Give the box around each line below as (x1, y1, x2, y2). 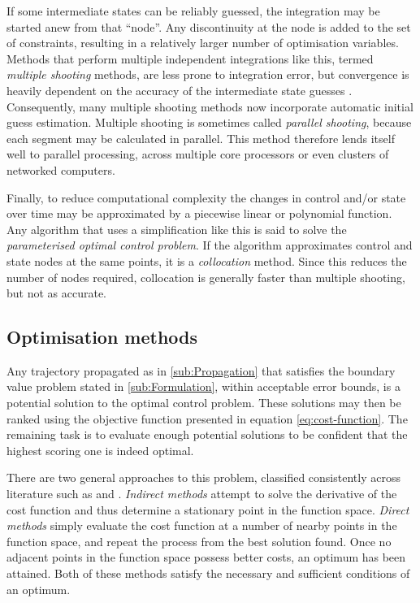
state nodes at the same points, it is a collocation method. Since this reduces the (6, 252, 407, 269)
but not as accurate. (6, 284, 107, 301)
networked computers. (6, 161, 115, 178)
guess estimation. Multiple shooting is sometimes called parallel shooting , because (6, 114, 412, 131)
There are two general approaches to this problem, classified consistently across (6, 469, 401, 486)
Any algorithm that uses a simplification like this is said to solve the (6, 220, 347, 237)
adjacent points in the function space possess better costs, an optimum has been (6, 549, 406, 566)
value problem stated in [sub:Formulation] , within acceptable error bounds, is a (6, 378, 401, 395)
